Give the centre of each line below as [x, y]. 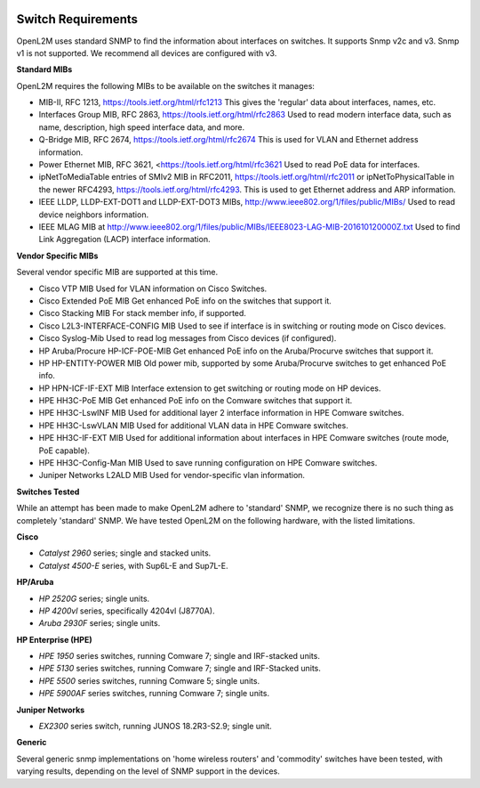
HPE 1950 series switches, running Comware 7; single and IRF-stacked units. [179, 656]
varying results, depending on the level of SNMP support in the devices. [148, 771]
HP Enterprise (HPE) [54, 639]
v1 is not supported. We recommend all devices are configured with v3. [147, 53]
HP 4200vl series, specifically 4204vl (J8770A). [127, 611]
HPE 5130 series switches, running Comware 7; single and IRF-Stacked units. [180, 669]
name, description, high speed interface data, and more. [142, 127]
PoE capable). [64, 451]
